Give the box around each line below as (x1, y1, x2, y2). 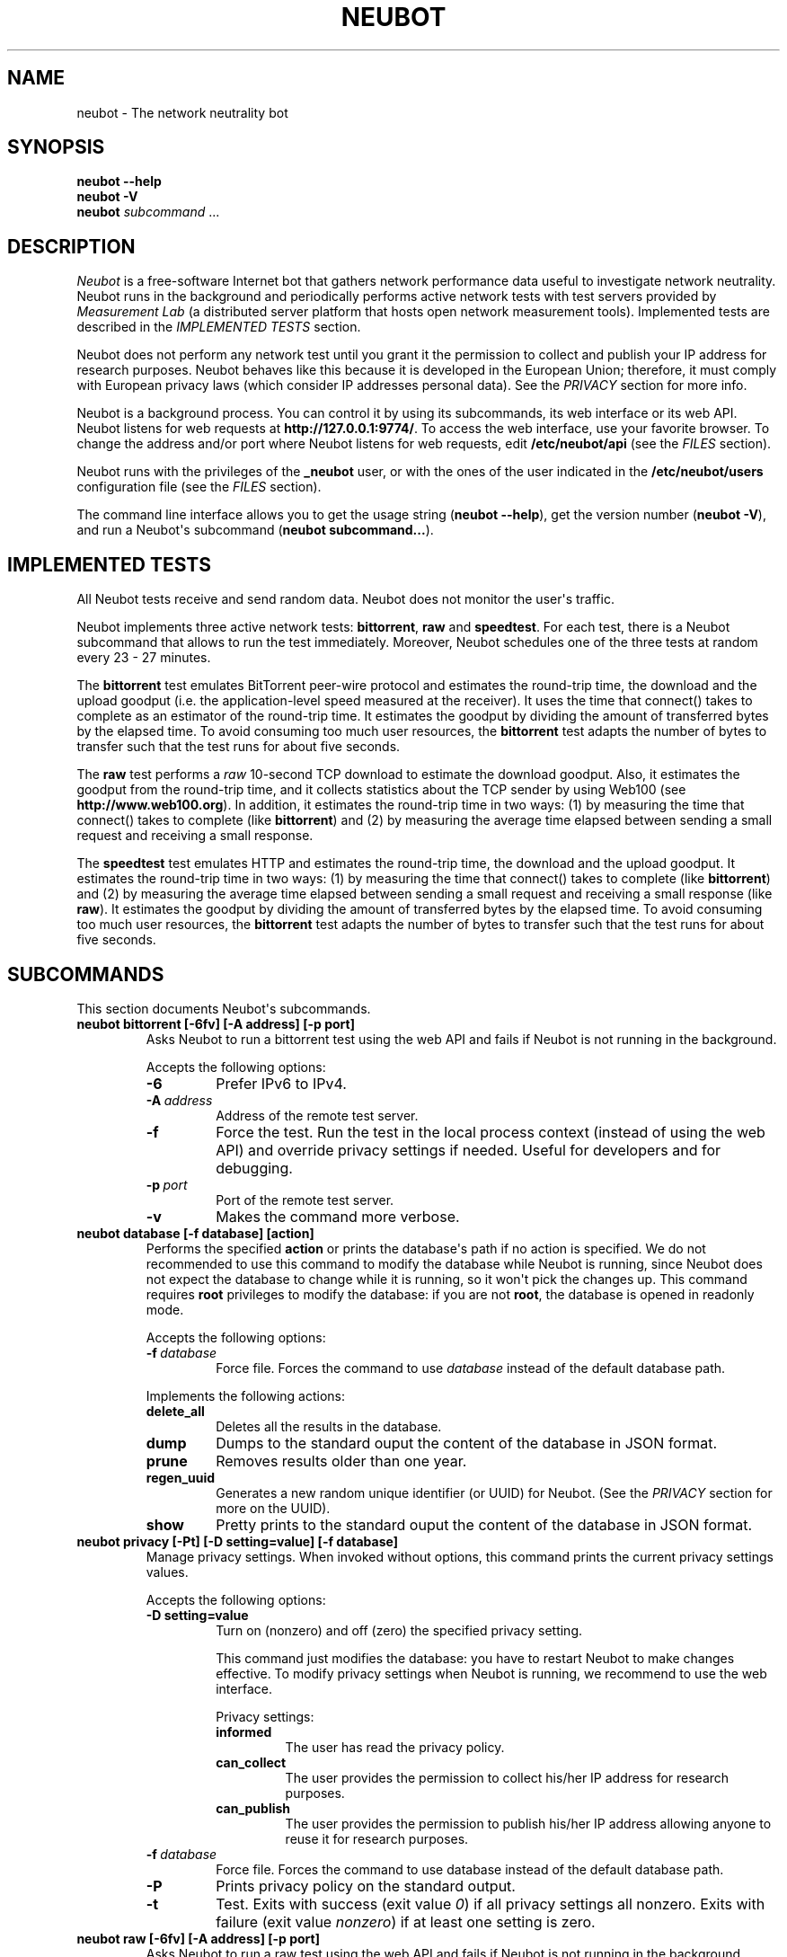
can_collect (216, 1754, 287, 1770)
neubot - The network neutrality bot (76, 104, 288, 120)
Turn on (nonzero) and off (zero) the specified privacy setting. (216, 1622, 582, 1638)
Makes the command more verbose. (216, 1207, 460, 1226)
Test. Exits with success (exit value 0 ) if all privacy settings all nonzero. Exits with (216, 1894, 765, 1913)
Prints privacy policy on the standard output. (216, 1876, 516, 1895)
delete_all (146, 1403, 205, 1419)
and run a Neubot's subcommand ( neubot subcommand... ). (76, 522, 434, 538)
